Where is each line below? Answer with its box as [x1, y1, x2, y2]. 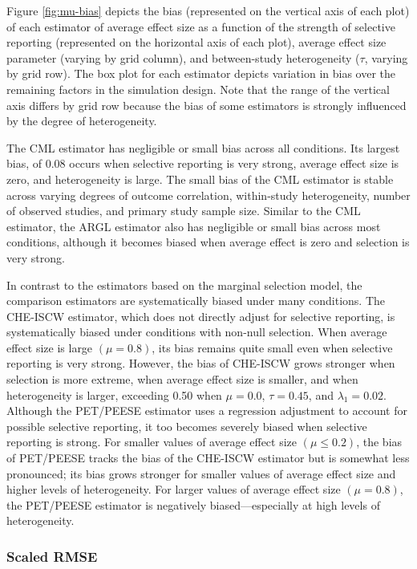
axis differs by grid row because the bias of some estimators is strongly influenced [6, 96, 407, 113]
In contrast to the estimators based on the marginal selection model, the [6, 276, 362, 293]
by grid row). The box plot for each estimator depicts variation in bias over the [6, 65, 396, 82]
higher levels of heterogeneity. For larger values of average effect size [6, 481, 341, 498]
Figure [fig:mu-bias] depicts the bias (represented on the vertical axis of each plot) [6, 2, 410, 18]
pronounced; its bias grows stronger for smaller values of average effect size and [6, 465, 396, 482]
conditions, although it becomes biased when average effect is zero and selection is [6, 234, 410, 250]
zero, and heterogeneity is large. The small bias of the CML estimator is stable [6, 170, 394, 187]
